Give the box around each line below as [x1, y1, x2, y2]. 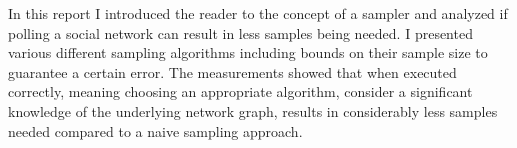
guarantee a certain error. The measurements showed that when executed [8, 61, 457, 82]
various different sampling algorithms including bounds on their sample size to [8, 42, 488, 63]
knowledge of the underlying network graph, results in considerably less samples [8, 100, 498, 121]
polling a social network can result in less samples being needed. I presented [8, 22, 473, 43]
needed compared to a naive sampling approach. [8, 120, 303, 141]
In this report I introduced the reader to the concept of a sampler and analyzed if [8, 3, 508, 23]
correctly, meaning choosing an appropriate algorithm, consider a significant [8, 81, 473, 102]
